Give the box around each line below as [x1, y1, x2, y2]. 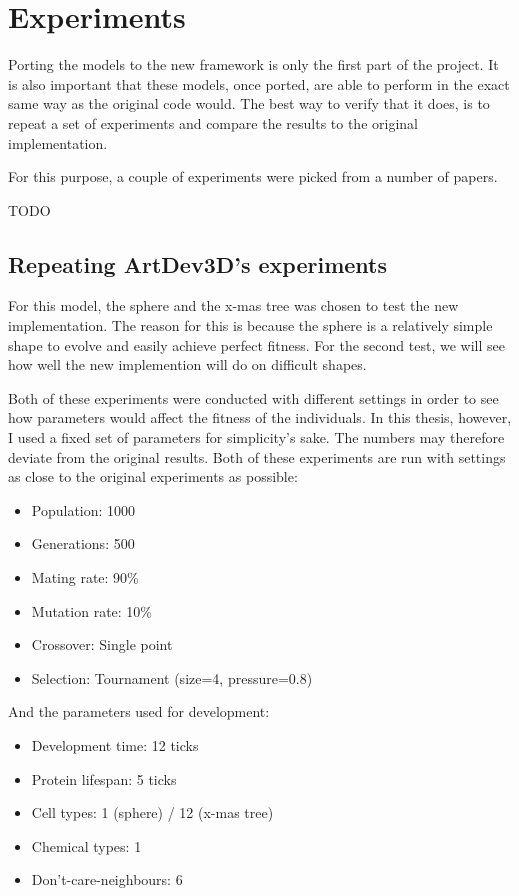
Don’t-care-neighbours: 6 [31, 869, 183, 890]
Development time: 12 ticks [31, 734, 199, 755]
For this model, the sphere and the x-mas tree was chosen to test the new [8, 295, 459, 316]
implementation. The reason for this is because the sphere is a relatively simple [8, 315, 493, 336]
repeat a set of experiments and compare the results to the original [8, 112, 418, 133]
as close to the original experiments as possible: [8, 466, 298, 487]
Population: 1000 [31, 499, 136, 520]
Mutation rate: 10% [31, 600, 153, 621]
